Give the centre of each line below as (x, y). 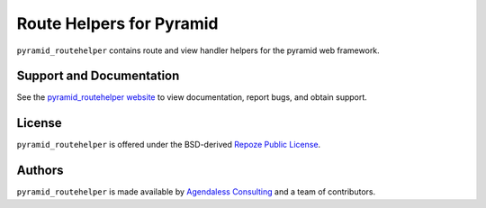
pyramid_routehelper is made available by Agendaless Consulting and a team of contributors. (196, 192)
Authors (40, 171)
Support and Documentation (98, 76)
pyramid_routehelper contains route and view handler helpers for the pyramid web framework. (198, 50)
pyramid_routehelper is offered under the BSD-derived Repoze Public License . (169, 145)
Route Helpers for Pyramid (117, 23)
